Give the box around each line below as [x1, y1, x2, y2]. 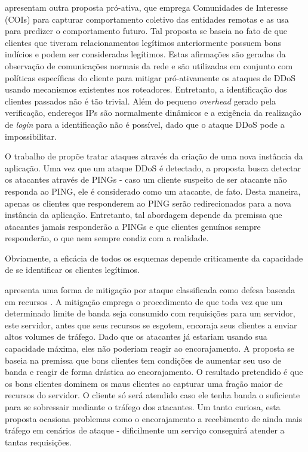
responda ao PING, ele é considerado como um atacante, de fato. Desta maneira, [5, 185, 301, 197]
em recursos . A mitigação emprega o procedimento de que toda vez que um [5, 295, 283, 308]
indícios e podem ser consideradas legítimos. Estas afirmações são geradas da [5, 48, 286, 60]
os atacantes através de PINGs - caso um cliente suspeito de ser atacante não [5, 173, 287, 186]
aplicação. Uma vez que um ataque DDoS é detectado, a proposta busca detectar [5, 161, 301, 174]
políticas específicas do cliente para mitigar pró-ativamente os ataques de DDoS [5, 71, 295, 84]
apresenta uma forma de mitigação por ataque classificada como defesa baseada [5, 284, 295, 296]
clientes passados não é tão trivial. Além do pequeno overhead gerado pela [5, 94, 276, 107]
